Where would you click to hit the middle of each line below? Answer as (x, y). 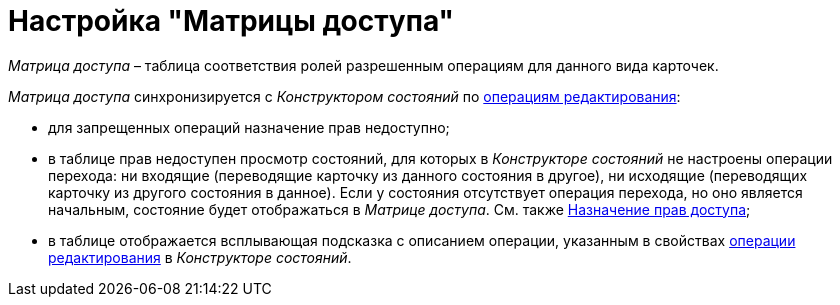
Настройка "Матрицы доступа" (231, 21)
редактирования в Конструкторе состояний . (200, 257)
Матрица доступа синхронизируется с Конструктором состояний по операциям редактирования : (344, 96)
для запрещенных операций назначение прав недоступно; (249, 127)
